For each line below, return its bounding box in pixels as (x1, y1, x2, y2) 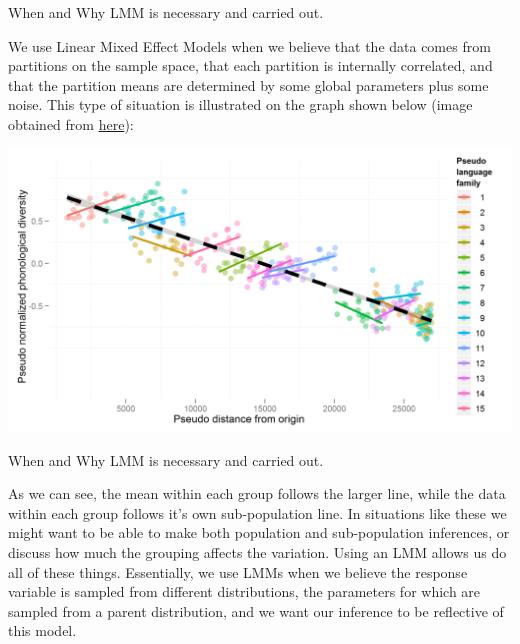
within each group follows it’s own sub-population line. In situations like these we (8, 502, 507, 523)
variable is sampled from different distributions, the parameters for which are (8, 581, 481, 602)
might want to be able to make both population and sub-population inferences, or (8, 522, 510, 543)
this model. (8, 620, 77, 641)
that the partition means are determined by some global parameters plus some (8, 74, 489, 95)
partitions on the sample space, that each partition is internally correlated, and (8, 55, 493, 76)
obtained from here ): (8, 113, 134, 134)
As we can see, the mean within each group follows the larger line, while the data (8, 483, 506, 504)
